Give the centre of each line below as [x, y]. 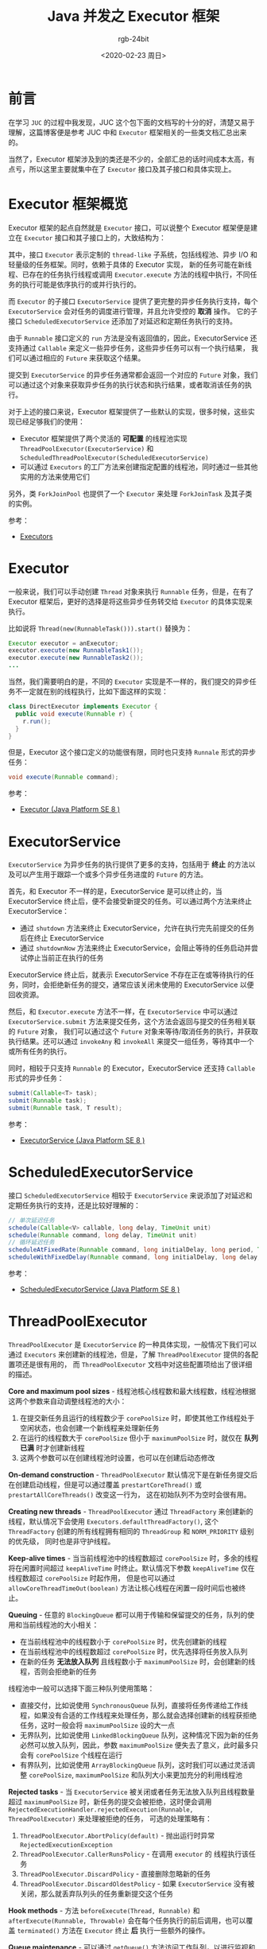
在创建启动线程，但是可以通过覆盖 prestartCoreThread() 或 [105, 1485]
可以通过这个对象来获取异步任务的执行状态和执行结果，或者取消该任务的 [126, 384]
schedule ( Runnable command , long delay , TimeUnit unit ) [103, 1235]
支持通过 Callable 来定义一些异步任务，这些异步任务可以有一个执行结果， [129, 347]
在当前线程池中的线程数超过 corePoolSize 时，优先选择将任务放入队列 [133, 1652]
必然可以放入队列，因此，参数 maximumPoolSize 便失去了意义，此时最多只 [139, 1745]
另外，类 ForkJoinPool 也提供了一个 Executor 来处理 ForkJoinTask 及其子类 [130, 493]
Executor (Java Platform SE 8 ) [70, 809]
